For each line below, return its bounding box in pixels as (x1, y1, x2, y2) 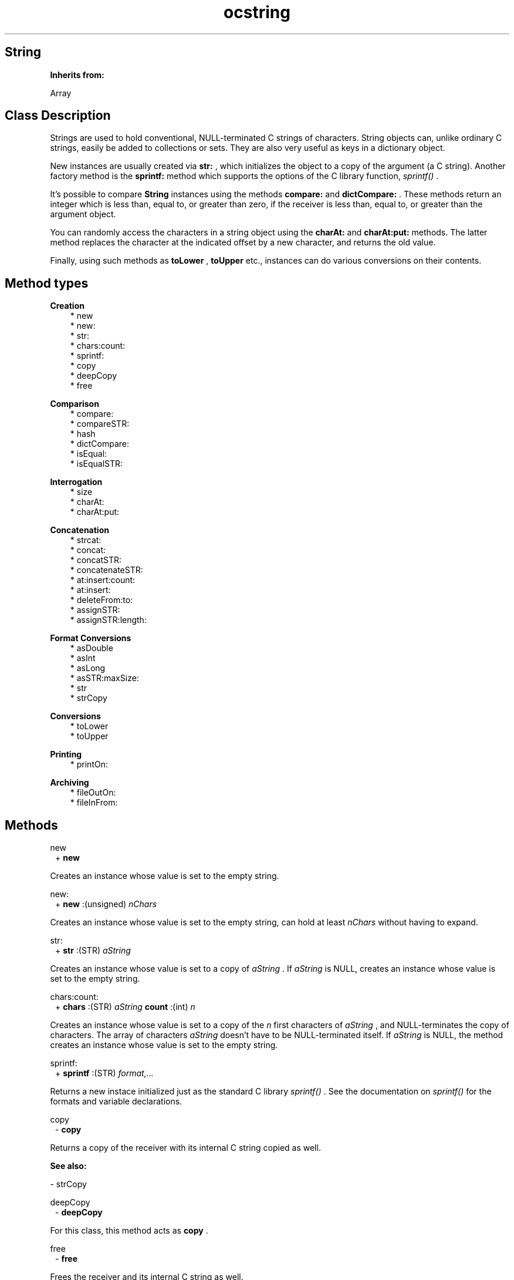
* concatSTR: (70, 555, 121, 565)
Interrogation (50, 477, 103, 487)
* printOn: (70, 759, 108, 770)
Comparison (50, 399, 99, 409)
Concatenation (50, 525, 109, 535)
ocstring (224, 2, 290, 22)
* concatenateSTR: (70, 565, 143, 575)
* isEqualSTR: (70, 459, 123, 469)
